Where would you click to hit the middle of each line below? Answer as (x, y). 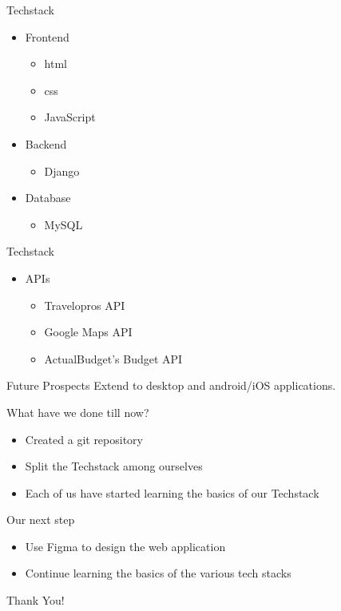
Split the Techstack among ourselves (114, 466)
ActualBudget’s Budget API (113, 358)
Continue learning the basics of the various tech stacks (158, 573)
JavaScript (70, 117)
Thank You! (36, 600)
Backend (46, 143)
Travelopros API (85, 305)
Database (48, 198)
